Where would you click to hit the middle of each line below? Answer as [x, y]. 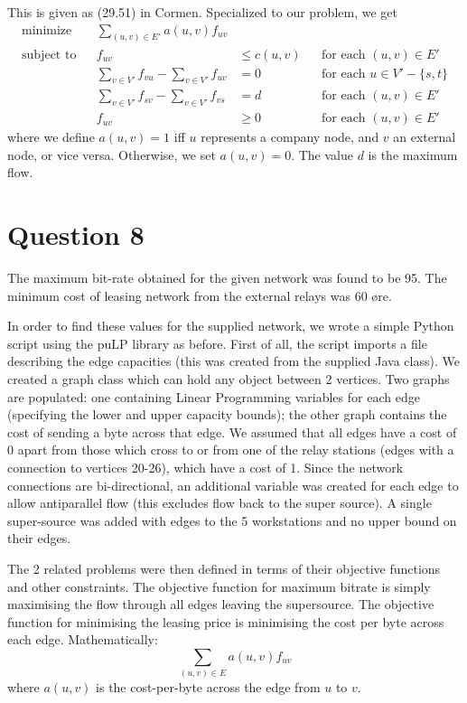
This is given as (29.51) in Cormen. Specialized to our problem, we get [202, 12]
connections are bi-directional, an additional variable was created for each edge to [233, 485]
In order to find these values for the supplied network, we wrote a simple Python [231, 326]
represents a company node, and [290, 137]
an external [425, 137]
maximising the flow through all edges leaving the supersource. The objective [221, 604]
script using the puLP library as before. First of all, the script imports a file [217, 343]
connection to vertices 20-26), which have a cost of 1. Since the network [205, 468]
